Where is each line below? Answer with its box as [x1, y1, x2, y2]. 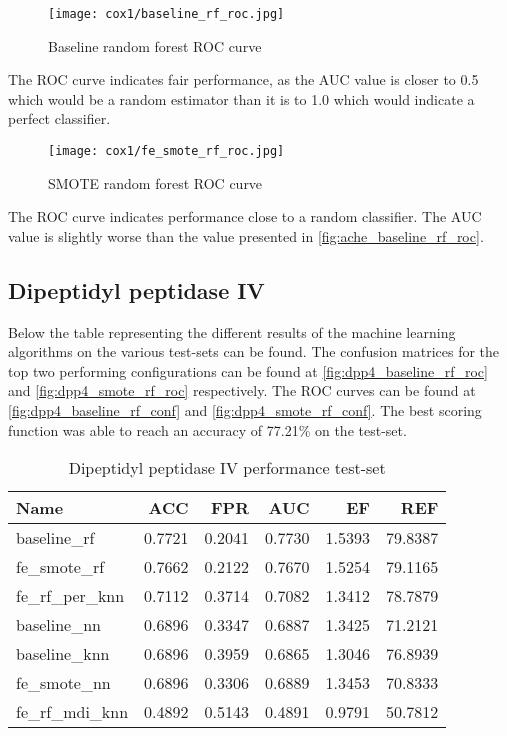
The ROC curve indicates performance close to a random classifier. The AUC [8, 206, 482, 227]
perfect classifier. [8, 108, 111, 129]
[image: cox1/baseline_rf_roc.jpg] [48, 7, 285, 21]
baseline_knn [16, 642, 110, 666]
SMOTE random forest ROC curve [48, 172, 263, 193]
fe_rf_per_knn [16, 584, 125, 608]
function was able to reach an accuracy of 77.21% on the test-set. [8, 419, 407, 440]
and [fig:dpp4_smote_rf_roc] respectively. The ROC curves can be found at [8, 380, 476, 401]
